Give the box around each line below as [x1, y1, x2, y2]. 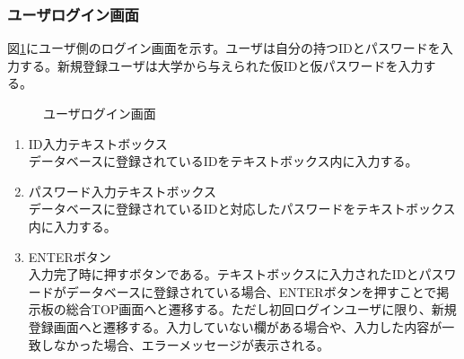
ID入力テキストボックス [28, 134, 168, 153]
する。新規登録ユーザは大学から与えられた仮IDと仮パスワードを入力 [19, 56, 424, 74]
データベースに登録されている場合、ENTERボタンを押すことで [66, 282, 437, 301]
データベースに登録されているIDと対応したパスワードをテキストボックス [28, 199, 456, 218]
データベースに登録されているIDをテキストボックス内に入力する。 [28, 152, 418, 171]
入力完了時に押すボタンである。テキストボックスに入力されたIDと [28, 265, 419, 284]
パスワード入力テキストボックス [28, 181, 216, 200]
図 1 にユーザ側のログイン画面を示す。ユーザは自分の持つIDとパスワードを [7, 39, 441, 57]
